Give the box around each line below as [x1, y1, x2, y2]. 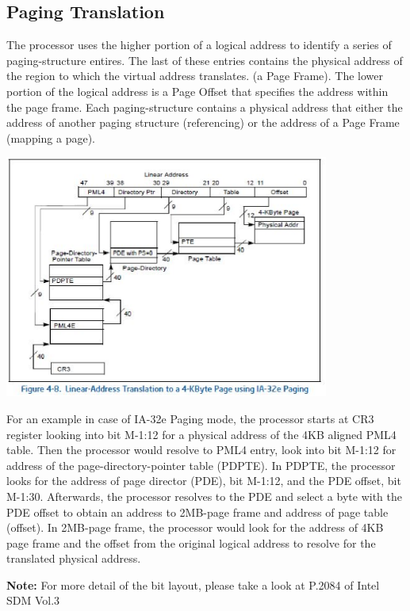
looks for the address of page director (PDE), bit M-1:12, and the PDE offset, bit [6, 472, 401, 489]
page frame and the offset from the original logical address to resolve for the [6, 534, 376, 551]
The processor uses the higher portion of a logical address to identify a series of [6, 36, 392, 53]
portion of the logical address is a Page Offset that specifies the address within [6, 82, 389, 99]
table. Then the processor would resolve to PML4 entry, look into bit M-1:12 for [6, 441, 397, 458]
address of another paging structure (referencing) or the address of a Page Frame [6, 114, 400, 131]
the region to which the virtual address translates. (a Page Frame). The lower [6, 67, 383, 84]
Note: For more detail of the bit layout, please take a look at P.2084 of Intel [6, 576, 380, 593]
